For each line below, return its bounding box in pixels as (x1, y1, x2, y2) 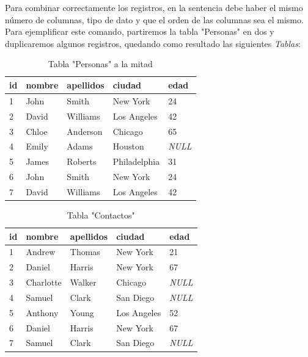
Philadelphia (112, 155, 160, 168)
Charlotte (26, 276, 62, 289)
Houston (112, 140, 144, 153)
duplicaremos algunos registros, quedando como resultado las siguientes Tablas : (5, 37, 301, 49)
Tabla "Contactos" (67, 208, 135, 221)
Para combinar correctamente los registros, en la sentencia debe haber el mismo (5, 1, 303, 13)
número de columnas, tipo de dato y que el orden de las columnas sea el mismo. (5, 13, 304, 26)
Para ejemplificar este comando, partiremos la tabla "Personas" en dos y (5, 25, 274, 38)
